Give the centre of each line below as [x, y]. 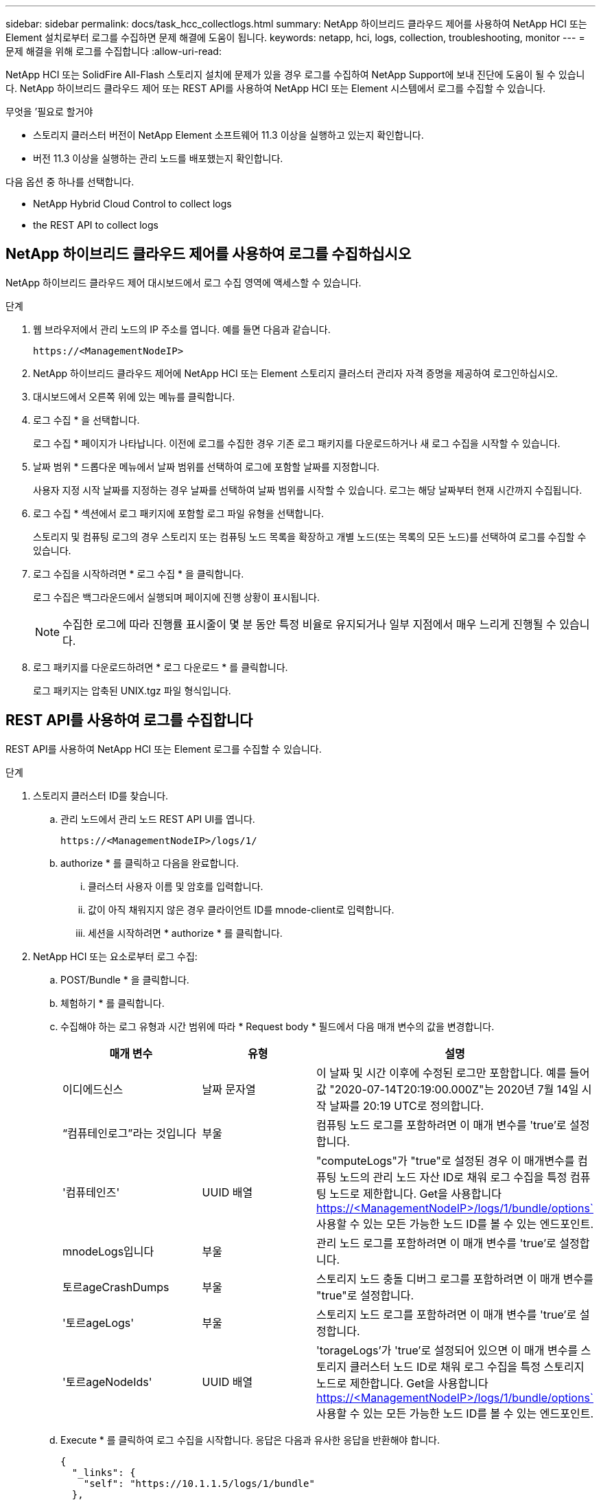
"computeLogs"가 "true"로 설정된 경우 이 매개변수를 [446, 1160]
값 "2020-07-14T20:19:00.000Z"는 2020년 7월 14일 [448, 1089]
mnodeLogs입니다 [108, 1251]
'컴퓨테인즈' [91, 1192]
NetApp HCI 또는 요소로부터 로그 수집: [115, 956]
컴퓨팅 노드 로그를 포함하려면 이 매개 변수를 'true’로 [441, 1125]
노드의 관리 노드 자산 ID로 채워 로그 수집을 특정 [453, 1177]
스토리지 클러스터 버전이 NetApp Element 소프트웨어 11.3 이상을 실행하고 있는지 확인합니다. [228, 135]
